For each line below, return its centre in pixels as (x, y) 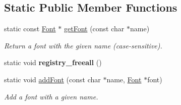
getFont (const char (94, 29)
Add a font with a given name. (51, 96)
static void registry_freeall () (53, 62)
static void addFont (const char (52, 79)
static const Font (30, 29)
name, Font (124, 79)
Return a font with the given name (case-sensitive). (83, 45)
